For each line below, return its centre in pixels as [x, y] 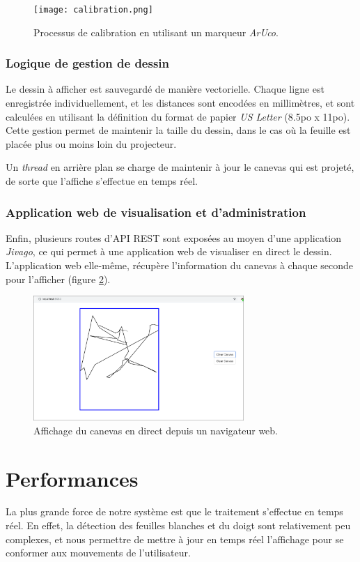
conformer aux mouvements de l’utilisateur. [98, 553]
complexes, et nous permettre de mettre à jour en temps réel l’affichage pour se [175, 539]
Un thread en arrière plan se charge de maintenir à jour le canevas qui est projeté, [180, 167]
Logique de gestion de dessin [88, 63]
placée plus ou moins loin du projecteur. [91, 143]
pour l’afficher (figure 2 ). [58, 279]
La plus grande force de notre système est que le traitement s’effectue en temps [174, 511]
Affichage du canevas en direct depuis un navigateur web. [156, 430]
